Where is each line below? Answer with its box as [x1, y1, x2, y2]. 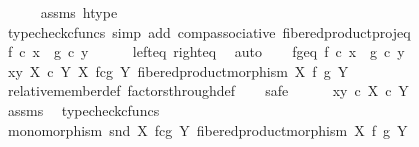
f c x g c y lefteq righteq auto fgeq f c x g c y [7, 41, 405, 62]
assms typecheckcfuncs [7, 99, 160, 120]
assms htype [40, 2, 118, 22]
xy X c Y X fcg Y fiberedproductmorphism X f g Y [7, 60, 349, 81]
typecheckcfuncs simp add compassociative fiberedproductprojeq [7, 21, 411, 42]
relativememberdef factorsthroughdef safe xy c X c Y [7, 80, 409, 101]
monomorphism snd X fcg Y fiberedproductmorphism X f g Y [7, 119, 408, 140]
